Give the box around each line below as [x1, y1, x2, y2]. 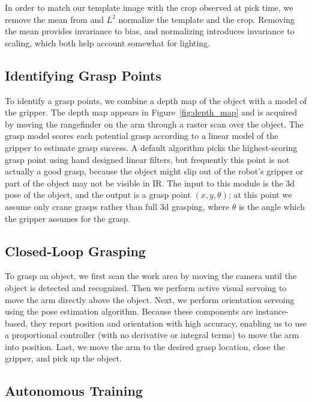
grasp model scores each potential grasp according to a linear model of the [5, 129, 278, 142]
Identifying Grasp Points [5, 66, 161, 84]
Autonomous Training [5, 381, 143, 400]
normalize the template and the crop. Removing [118, 13, 295, 25]
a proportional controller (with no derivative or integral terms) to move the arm [5, 328, 299, 341]
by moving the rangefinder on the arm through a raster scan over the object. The [5, 117, 304, 130]
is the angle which [238, 200, 305, 212]
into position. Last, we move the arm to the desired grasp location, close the [5, 340, 285, 352]
